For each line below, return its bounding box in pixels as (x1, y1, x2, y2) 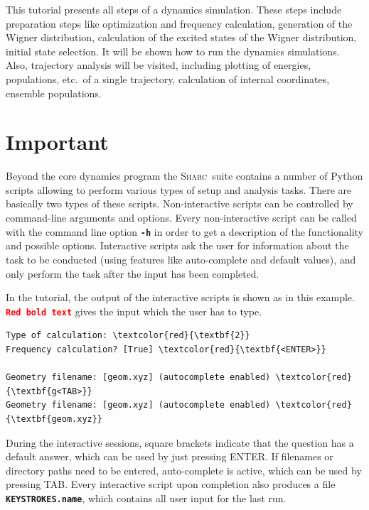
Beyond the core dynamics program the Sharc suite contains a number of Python (6, 168, 363, 183)
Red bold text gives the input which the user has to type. (6, 303, 262, 318)
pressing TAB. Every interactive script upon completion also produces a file (6, 477, 336, 492)
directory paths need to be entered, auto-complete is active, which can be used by (6, 462, 362, 477)
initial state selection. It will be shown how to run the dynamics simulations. (6, 43, 340, 58)
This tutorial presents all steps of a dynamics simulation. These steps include (6, 2, 342, 16)
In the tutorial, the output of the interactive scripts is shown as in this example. (6, 290, 355, 305)
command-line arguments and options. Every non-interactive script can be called (6, 210, 357, 225)
